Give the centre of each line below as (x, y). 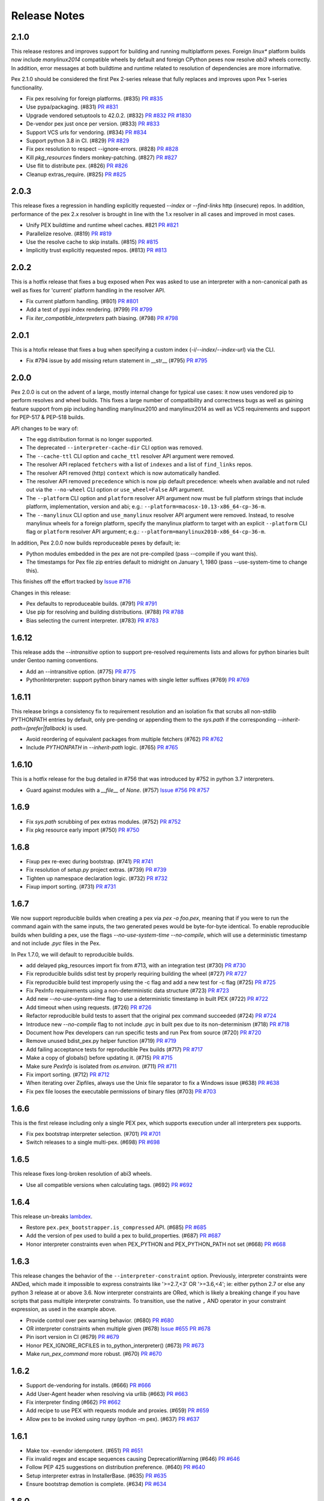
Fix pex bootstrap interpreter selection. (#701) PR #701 (93, 1134)
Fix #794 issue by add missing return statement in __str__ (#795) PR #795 (117, 361)
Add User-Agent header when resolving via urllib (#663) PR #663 (107, 1394)
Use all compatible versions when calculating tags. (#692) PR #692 (109, 1185)
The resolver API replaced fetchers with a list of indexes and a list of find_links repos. (139, 465)
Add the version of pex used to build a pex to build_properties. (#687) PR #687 (124, 1236)
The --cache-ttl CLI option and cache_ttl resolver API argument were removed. (130, 456)
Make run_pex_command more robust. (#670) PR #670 (94, 1354)
